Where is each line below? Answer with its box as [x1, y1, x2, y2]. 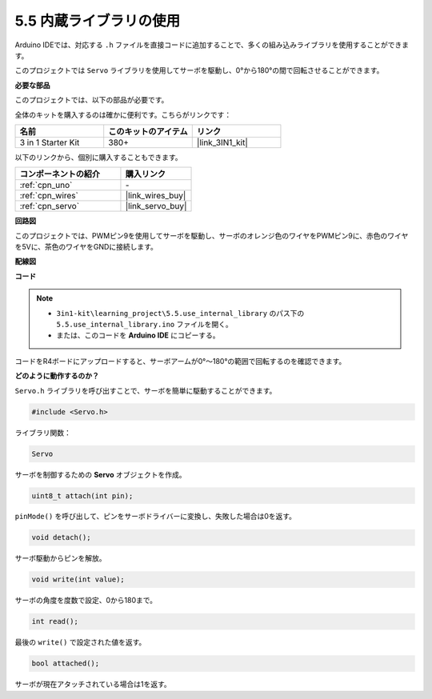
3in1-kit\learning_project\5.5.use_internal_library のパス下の [56, 308, 305, 318]
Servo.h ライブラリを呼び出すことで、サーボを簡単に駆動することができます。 [14, 385, 277, 395]
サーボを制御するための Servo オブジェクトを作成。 [14, 469, 187, 479]
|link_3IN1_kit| [196, 137, 248, 148]
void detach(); [31, 533, 91, 542]
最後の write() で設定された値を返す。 [14, 637, 146, 647]
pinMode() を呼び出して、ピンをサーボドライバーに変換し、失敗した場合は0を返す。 [14, 512, 296, 521]
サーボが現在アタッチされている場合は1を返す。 [14, 680, 171, 689]
